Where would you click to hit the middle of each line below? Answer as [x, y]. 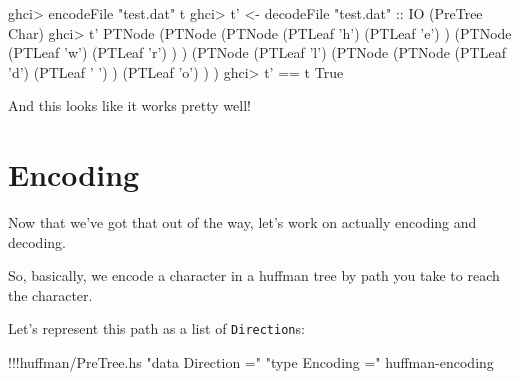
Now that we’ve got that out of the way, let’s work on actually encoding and [242, 222]
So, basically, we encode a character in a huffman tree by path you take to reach [254, 275]
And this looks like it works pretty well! [129, 105]
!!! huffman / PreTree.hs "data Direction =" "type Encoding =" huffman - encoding [251, 362]
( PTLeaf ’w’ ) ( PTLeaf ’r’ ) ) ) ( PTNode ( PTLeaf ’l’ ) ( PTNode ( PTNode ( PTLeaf [257, 52]
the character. [50, 294]
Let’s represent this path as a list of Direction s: [156, 328]
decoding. [37, 241]
